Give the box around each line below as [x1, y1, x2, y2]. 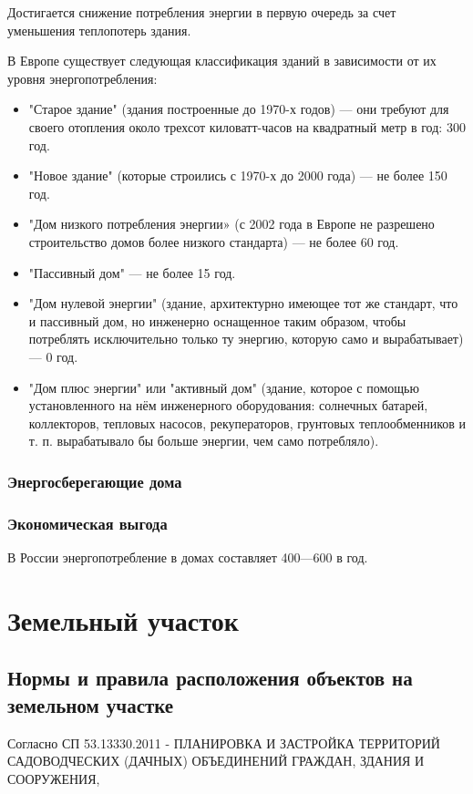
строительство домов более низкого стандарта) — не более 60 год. [28, 232, 399, 251]
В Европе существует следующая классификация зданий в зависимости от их [7, 51, 437, 70]
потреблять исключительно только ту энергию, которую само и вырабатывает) [28, 329, 464, 348]
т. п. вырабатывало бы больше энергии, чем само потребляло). [28, 431, 379, 450]
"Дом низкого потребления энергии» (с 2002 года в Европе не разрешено [28, 214, 435, 233]
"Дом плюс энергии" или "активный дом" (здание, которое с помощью [28, 377, 419, 397]
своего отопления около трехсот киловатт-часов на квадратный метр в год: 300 [28, 117, 466, 136]
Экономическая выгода [7, 511, 168, 534]
